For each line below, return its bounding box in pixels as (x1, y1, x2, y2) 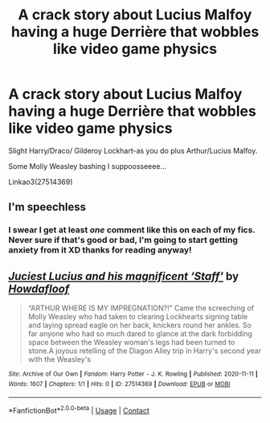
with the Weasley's (27, 355, 91, 364)
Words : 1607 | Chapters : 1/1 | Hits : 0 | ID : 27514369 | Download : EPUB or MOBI (8, 380, 231, 388)
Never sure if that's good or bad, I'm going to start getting (8, 235, 239, 246)
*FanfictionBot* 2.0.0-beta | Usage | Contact (8, 405, 150, 416)
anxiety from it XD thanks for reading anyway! (8, 244, 192, 256)
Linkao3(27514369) (8, 177, 73, 187)
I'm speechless (8, 200, 87, 214)
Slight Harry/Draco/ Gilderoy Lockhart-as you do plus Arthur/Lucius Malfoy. (8, 146, 258, 155)
